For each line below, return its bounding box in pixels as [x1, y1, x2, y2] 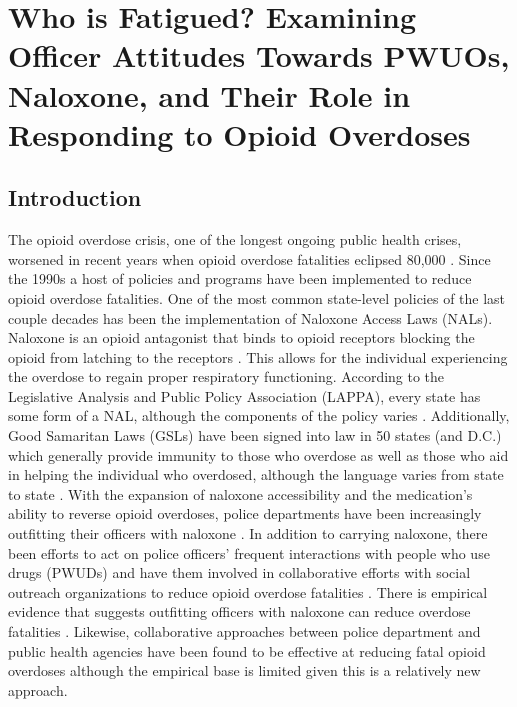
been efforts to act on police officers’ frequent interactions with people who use [8, 542, 490, 563]
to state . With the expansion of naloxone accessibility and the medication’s [8, 483, 473, 504]
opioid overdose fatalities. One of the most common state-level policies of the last [8, 287, 506, 308]
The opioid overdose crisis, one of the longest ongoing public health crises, [8, 229, 462, 250]
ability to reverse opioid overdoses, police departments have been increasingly [8, 503, 482, 524]
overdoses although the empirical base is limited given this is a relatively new [8, 660, 481, 681]
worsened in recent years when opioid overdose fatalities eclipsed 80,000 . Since [8, 248, 491, 269]
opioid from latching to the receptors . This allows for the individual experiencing [8, 346, 508, 367]
